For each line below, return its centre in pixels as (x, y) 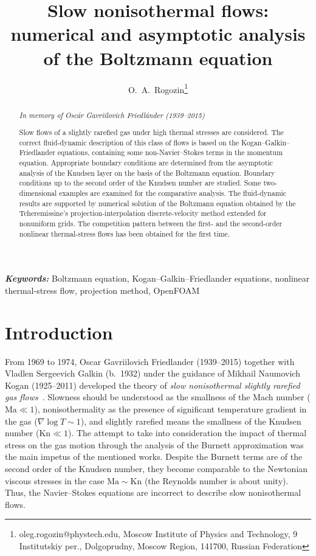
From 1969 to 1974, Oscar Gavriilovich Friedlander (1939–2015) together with (150, 361)
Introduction (59, 332)
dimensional (38, 193)
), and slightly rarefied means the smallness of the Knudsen (191, 421)
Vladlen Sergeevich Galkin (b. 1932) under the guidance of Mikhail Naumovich (153, 373)
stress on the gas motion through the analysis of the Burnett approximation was (154, 444)
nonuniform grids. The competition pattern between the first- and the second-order (151, 223)
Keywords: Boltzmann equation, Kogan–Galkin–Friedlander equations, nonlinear (157, 278)
